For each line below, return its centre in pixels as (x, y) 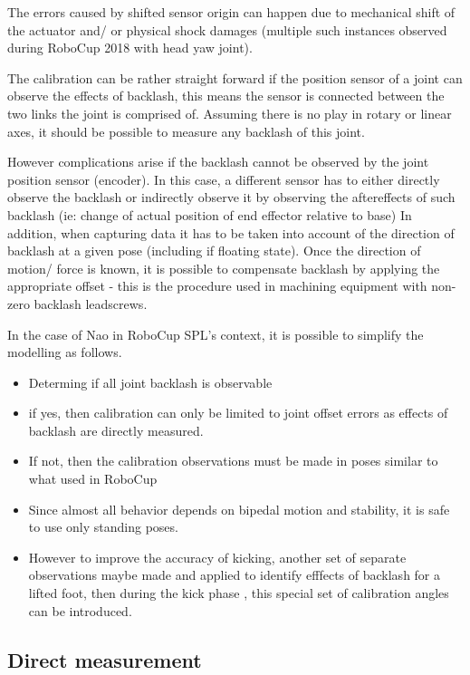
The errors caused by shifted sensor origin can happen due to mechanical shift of (231, 12)
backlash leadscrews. (91, 303)
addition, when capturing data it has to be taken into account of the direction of (231, 232)
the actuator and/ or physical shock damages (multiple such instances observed (227, 29)
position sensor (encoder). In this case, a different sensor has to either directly (224, 179)
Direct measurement (105, 659)
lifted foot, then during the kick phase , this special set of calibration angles (239, 593)
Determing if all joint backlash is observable (150, 382)
